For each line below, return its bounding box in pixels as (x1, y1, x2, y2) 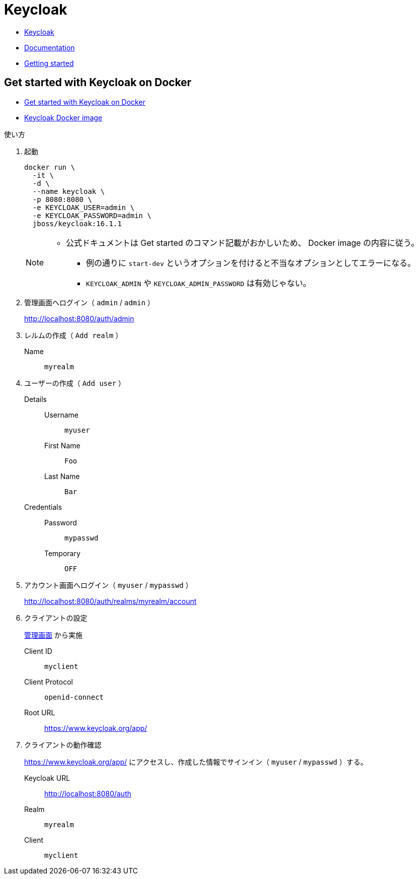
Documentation (24, 43, 75, 52)
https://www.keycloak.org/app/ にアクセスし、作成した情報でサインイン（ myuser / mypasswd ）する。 (24, 757, 368, 766)
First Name (44, 441, 80, 450)
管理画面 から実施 (24, 630, 82, 639)
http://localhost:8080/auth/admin (24, 314, 134, 323)
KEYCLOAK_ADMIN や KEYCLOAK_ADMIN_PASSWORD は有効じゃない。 (86, 278, 311, 288)
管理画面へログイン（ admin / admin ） (24, 298, 155, 307)
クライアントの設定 (24, 613, 88, 622)
